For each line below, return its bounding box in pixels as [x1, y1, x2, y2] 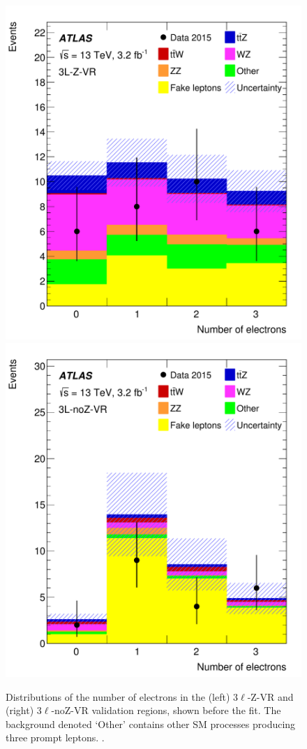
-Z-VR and [247, 689, 294, 704]
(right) [6, 703, 34, 718]
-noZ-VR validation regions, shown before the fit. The [51, 703, 281, 718]
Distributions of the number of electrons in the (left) [6, 689, 230, 704]
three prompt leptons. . [6, 730, 105, 745]
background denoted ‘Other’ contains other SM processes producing [6, 716, 296, 731]
